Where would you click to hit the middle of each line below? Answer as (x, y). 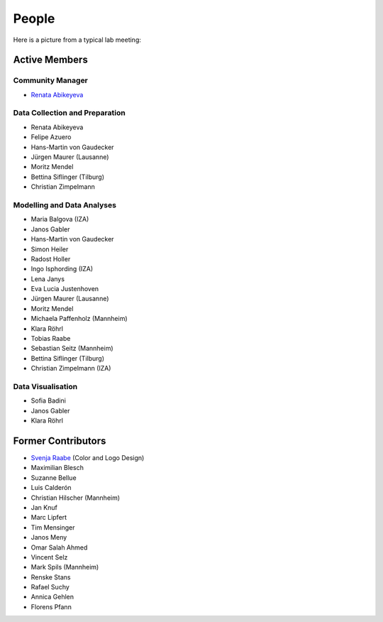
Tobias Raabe (51, 339)
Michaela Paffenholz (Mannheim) (79, 319)
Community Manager (51, 80)
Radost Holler (51, 258)
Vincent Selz (49, 557)
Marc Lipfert (49, 518)
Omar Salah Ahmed (59, 547)
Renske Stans (51, 577)
